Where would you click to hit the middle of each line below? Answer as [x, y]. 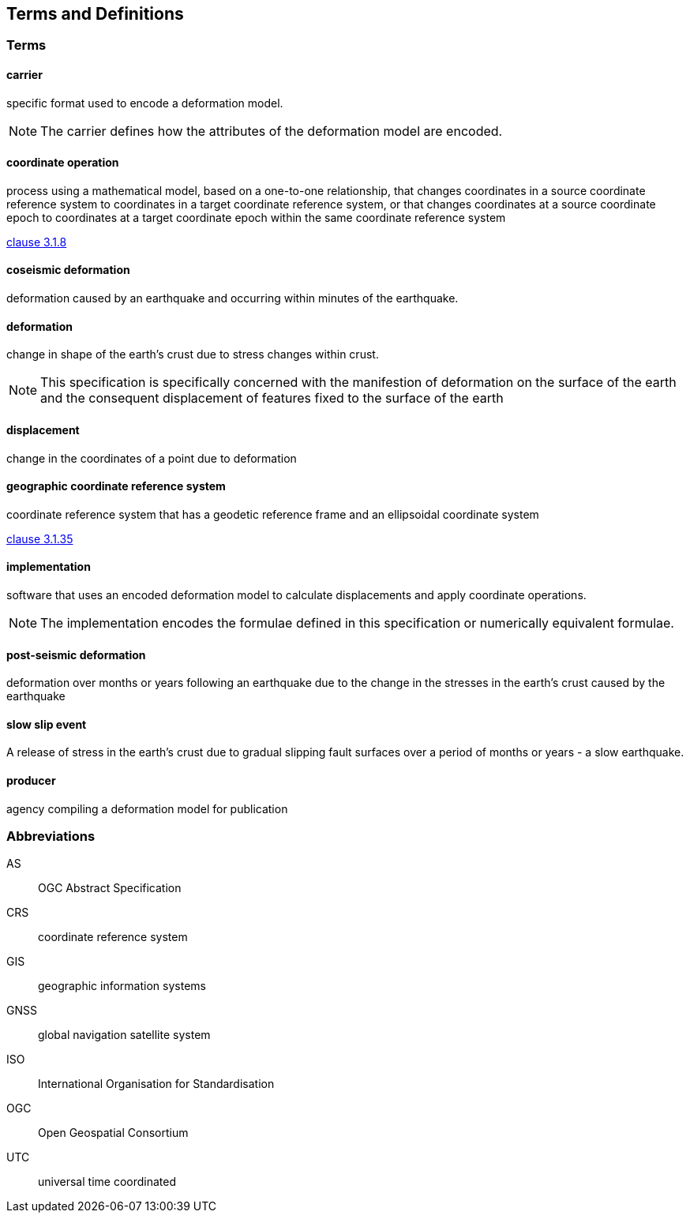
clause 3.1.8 [37, 242]
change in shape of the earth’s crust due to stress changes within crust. [193, 354]
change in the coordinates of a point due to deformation [152, 458]
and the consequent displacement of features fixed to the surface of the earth [272, 398]
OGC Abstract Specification [110, 888]
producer [31, 780]
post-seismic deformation [76, 655]
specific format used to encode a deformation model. [145, 103]
